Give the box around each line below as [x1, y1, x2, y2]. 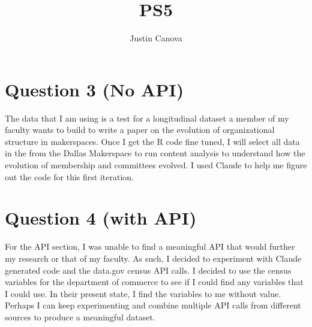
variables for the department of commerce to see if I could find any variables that [5, 275, 304, 288]
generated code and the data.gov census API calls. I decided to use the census [5, 264, 292, 276]
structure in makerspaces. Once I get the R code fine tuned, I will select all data [5, 135, 300, 147]
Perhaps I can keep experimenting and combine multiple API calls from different [5, 299, 301, 311]
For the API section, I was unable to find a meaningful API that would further [5, 240, 295, 253]
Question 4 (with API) [5, 205, 197, 230]
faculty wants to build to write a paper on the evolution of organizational [5, 123, 275, 136]
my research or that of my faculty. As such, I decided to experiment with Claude [5, 252, 302, 264]
